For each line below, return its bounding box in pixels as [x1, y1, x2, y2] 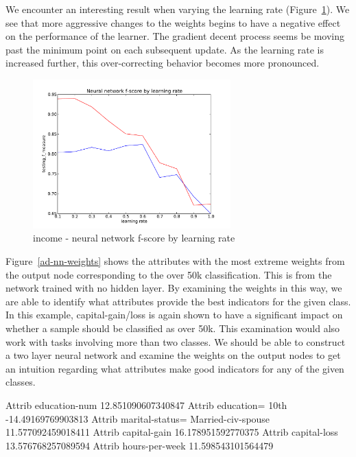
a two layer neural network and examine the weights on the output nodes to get [5, 348, 341, 362]
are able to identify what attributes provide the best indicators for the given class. [5, 294, 351, 308]
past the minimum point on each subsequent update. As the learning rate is [5, 42, 324, 56]
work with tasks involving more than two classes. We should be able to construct [5, 334, 346, 349]
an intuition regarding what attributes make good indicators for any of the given [5, 361, 344, 375]
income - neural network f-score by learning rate [33, 231, 235, 245]
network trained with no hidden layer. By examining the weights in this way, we [5, 281, 342, 295]
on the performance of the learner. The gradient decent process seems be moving [5, 29, 344, 43]
